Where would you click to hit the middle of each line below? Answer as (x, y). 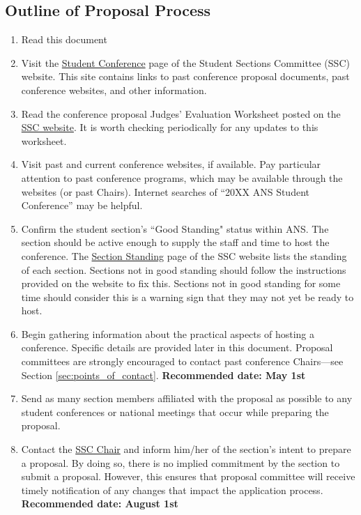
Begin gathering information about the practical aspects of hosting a (168, 333)
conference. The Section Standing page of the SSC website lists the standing (184, 255)
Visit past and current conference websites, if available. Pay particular (171, 164)
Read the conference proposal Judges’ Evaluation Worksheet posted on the (181, 113)
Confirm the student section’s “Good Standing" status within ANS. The (175, 228)
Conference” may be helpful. (82, 205)
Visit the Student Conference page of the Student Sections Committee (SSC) (185, 62)
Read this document (64, 39)
